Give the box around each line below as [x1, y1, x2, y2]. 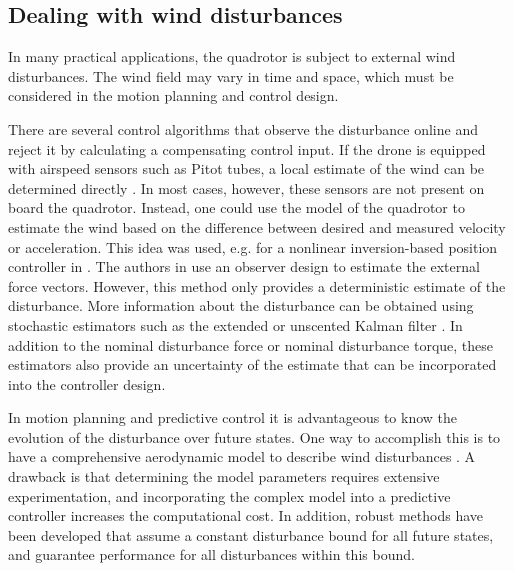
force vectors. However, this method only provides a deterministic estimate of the [8, 275, 506, 296]
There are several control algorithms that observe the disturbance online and [8, 118, 478, 139]
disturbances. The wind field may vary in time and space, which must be [8, 65, 454, 86]
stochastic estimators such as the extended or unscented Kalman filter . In [8, 314, 463, 335]
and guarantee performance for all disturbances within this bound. [8, 544, 415, 565]
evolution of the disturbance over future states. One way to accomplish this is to [8, 426, 501, 447]
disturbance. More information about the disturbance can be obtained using [8, 295, 474, 316]
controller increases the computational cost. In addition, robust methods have [8, 505, 483, 526]
